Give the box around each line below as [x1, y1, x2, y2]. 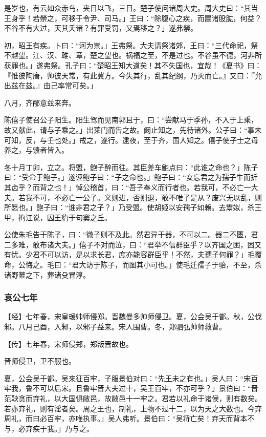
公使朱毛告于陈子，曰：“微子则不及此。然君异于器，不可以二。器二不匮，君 [4, 229, 258, 240]
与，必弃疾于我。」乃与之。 [4, 423, 94, 433]
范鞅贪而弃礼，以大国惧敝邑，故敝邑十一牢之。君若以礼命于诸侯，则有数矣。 [4, 393, 262, 404]
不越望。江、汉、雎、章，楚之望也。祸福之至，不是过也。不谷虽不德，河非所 [4, 50, 262, 60]
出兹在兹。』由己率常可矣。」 [4, 80, 97, 91]
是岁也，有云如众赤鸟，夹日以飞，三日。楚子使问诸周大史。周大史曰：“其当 [4, 3, 258, 13]
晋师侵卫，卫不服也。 [4, 356, 76, 366]
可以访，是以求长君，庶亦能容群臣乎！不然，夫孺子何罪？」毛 [47, 249, 255, 260]
